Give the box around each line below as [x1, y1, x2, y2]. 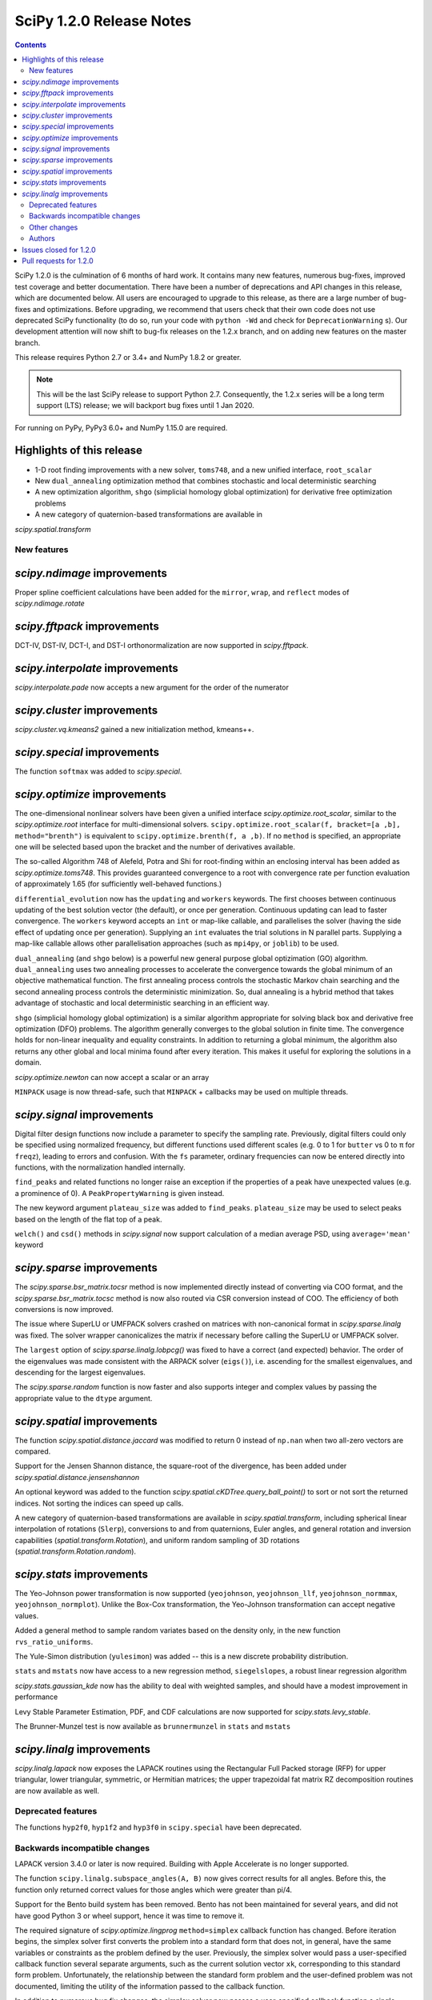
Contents [14, 40, 47, 50]
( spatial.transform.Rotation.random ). [14, 1546, 136, 1556]
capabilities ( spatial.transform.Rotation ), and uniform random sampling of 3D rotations [14, 1535, 300, 1545]
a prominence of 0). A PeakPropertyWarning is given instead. [14, 1188, 225, 1198]
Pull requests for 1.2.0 [22, 256, 94, 266]
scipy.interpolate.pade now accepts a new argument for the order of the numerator [14, 682, 290, 692]
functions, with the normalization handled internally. [14, 1162, 186, 1172]
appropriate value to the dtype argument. [14, 1393, 153, 1403]
